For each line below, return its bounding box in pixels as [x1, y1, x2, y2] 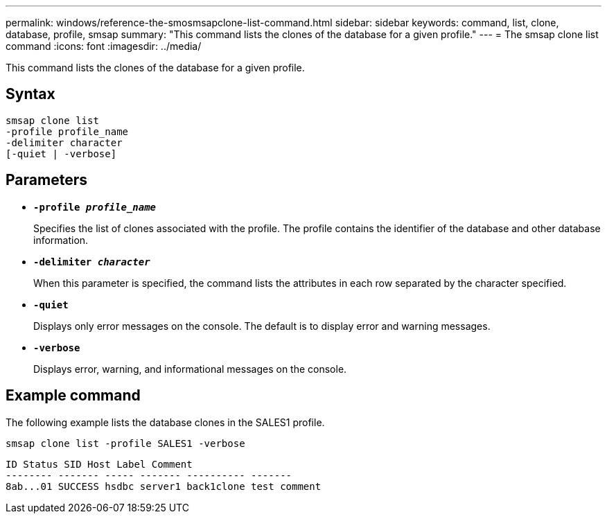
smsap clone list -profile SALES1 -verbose [6, 437, 245, 449]
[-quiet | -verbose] [6, 148, 117, 159]
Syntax [6, 85, 55, 103]
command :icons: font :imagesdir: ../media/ [6, 40, 202, 52]
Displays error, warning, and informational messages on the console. [33, 362, 347, 375]
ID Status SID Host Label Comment [6, 458, 193, 470]
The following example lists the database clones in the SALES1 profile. [6, 416, 325, 428]
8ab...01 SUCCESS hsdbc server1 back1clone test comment [6, 480, 322, 492]
